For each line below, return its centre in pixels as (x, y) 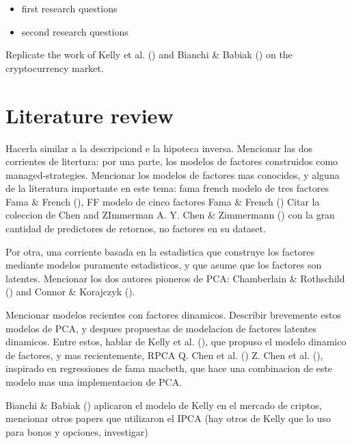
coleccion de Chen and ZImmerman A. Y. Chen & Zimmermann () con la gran (170, 215)
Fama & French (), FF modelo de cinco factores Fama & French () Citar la (163, 201)
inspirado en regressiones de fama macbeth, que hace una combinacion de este (169, 368)
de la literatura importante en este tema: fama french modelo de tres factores (167, 188)
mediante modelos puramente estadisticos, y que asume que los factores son (164, 265)
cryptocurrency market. (55, 67)
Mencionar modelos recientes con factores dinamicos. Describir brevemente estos (173, 315)
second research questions (75, 31)
